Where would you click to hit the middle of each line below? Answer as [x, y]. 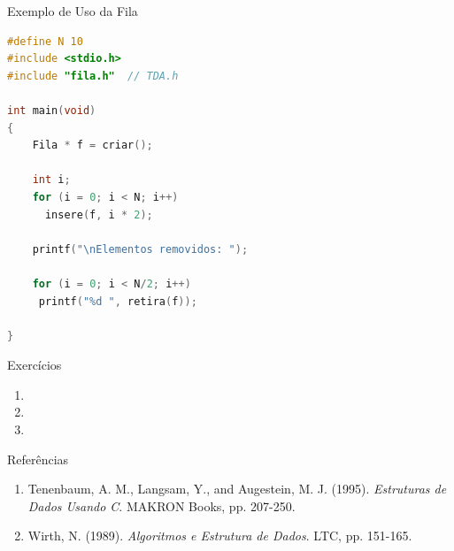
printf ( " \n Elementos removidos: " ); [140, 249]
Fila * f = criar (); [92, 145]
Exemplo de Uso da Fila [73, 11]
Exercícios [35, 365]
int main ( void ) [52, 110]
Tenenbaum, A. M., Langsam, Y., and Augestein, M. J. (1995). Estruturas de [237, 489]
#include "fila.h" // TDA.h [93, 76]
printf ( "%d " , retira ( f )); [118, 301]
